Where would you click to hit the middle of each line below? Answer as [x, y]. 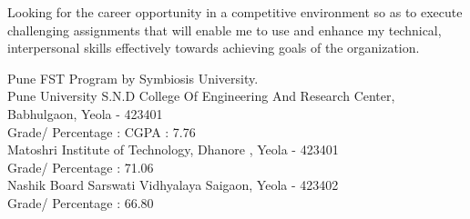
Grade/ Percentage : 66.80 [81, 202]
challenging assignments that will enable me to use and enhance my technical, [225, 30]
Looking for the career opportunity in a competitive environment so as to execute [235, 12]
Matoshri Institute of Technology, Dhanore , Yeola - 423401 [173, 149]
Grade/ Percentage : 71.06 [81, 167]
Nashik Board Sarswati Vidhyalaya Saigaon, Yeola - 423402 [173, 185]
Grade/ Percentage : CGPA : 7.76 [102, 131]
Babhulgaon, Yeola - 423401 [85, 113]
